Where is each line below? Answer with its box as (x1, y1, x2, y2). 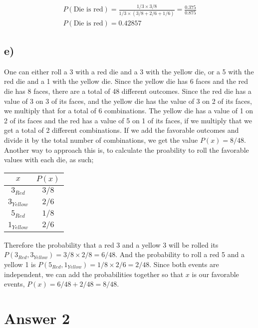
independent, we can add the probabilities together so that (4, 269, 184, 279)
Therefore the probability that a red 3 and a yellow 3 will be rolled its (4, 239, 219, 250)
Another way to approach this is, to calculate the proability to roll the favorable (4, 144, 249, 155)
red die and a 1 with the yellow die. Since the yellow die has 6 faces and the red (4, 76, 249, 86)
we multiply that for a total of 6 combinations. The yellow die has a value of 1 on (4, 105, 254, 116)
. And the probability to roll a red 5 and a (115, 249, 245, 260)
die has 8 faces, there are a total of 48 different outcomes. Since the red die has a (4, 86, 252, 96)
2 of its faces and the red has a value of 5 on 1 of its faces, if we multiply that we (4, 115, 252, 125)
